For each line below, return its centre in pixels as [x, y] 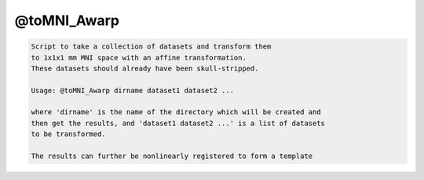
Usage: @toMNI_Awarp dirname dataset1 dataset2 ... [133, 90]
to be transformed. [68, 134]
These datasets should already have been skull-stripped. [145, 68]
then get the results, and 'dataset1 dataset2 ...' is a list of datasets [178, 123]
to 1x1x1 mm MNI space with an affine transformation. [139, 58]
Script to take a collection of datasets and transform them [151, 47]
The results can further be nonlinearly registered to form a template [172, 156]
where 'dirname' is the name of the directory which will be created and [176, 112]
